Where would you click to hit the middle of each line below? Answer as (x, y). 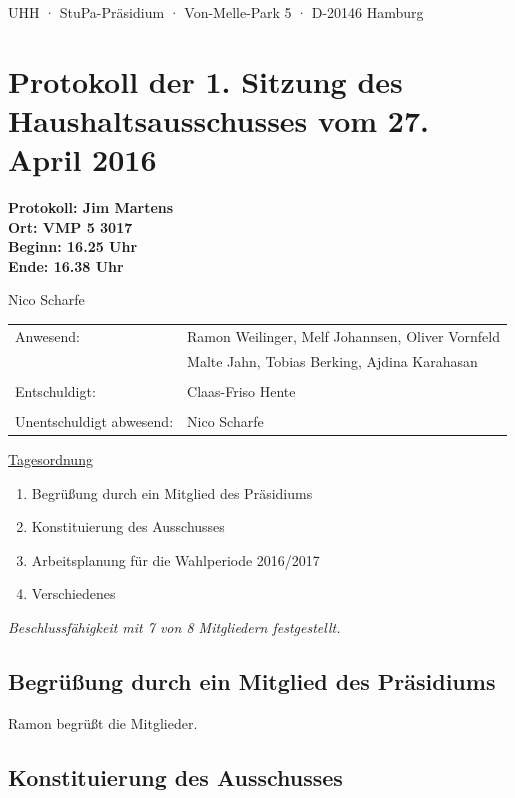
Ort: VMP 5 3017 (70, 226)
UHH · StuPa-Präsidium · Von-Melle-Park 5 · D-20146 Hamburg (216, 12)
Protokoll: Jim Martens (91, 207)
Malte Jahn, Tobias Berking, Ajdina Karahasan (332, 360)
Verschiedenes (73, 593)
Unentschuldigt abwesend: (94, 420)
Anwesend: (48, 335)
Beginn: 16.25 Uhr (73, 246)
